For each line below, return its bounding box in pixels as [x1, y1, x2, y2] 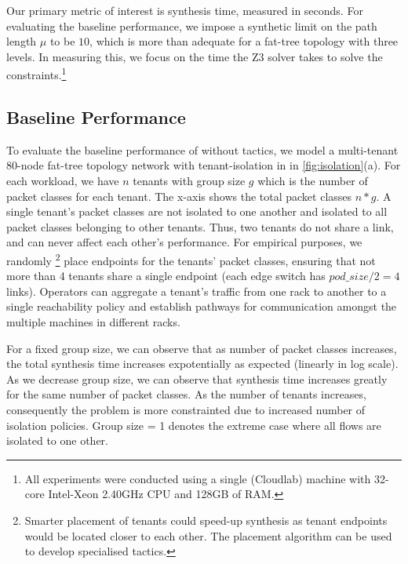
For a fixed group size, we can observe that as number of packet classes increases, [6, 340, 397, 356]
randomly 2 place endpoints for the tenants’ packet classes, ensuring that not [6, 249, 376, 268]
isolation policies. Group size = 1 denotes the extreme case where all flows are [6, 417, 381, 433]
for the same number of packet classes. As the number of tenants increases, [6, 386, 366, 402]
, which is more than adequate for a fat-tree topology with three [89, 33, 399, 49]
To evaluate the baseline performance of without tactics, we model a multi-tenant [6, 141, 399, 158]
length [6, 33, 37, 49]
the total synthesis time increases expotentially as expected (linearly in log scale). [6, 355, 399, 372]
